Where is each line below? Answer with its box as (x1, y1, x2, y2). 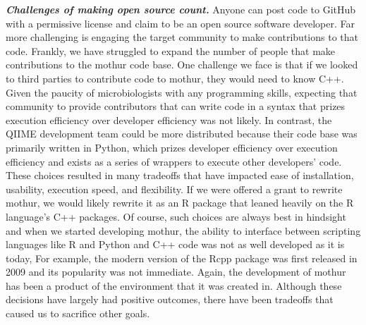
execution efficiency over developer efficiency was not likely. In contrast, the (6, 112, 332, 127)
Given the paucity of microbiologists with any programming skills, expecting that (6, 85, 358, 99)
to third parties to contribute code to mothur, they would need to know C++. (6, 70, 344, 85)
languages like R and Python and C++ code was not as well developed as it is (6, 237, 345, 252)
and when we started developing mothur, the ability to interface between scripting (6, 223, 361, 238)
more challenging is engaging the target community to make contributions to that (6, 30, 358, 44)
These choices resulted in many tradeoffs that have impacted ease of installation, (6, 168, 354, 183)
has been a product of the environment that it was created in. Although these (6, 278, 342, 293)
